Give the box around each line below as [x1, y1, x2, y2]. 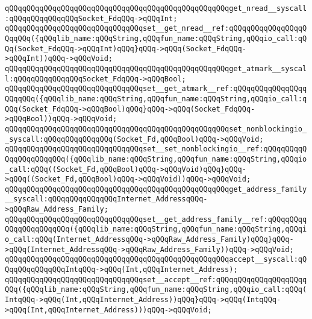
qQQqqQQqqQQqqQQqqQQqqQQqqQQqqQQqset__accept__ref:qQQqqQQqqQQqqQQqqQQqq [5, 275, 307, 284]
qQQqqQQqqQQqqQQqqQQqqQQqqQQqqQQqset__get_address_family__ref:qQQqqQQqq [5, 215, 307, 224]
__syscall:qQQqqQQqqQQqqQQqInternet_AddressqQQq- [5, 195, 208, 204]
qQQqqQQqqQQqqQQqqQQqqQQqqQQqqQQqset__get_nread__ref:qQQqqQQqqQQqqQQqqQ [5, 24, 307, 33]
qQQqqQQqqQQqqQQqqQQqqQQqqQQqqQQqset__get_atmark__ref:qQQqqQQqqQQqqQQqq [5, 84, 307, 93]
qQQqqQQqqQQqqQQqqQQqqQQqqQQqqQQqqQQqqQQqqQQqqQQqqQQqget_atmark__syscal [5, 64, 307, 73]
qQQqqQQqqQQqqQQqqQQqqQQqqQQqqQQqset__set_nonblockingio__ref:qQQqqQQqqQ [5, 145, 307, 154]
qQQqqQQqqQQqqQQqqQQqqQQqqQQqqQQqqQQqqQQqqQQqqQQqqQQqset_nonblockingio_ [5, 124, 307, 133]
